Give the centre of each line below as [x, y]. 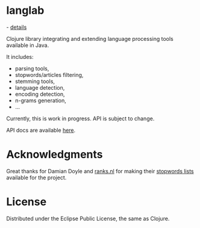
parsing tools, [32, 68]
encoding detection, [40, 94]
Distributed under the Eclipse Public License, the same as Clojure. [88, 218]
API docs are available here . [41, 130]
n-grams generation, [40, 100]
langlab [25, 11]
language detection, [40, 87]
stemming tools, [35, 81]
